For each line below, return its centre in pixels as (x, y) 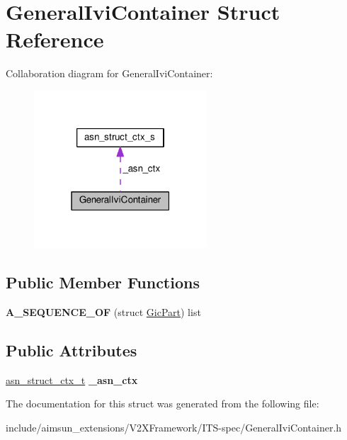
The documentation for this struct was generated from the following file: (163, 404)
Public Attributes (72, 350)
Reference (55, 39)
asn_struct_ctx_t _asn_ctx (72, 379)
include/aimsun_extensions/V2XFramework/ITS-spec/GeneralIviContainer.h (174, 427)
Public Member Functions (103, 282)
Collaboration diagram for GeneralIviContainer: (109, 73)
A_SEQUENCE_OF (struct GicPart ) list (103, 311)
